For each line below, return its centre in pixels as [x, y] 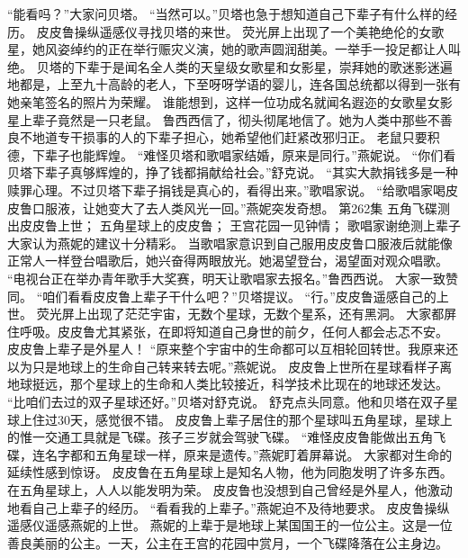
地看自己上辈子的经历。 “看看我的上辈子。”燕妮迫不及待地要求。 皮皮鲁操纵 [229, 507]
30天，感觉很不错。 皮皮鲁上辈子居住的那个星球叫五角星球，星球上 [255, 419]
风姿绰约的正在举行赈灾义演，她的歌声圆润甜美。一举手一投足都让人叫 [252, 49]
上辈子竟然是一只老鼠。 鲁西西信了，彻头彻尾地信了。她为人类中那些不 [229, 119]
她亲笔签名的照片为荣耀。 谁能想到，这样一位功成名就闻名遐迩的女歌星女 [224, 101]
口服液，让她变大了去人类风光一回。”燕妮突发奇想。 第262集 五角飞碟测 [241, 207]
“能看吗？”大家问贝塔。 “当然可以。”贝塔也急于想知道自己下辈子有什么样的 [226, 13]
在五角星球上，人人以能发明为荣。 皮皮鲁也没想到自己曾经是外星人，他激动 [230, 490]
